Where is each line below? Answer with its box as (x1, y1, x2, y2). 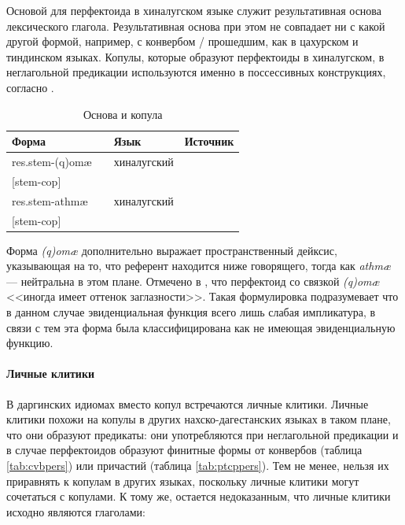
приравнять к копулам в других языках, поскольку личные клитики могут (6, 472, 359, 489)
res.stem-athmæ (12, 192, 88, 209)
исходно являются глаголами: (6, 503, 145, 519)
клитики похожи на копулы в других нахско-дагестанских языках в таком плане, (6, 411, 391, 427)
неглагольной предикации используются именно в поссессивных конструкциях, (6, 64, 386, 80)
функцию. (6, 335, 53, 351)
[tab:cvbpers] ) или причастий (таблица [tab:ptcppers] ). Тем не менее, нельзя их (6, 457, 389, 473)
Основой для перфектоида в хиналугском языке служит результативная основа (6, 2, 381, 18)
